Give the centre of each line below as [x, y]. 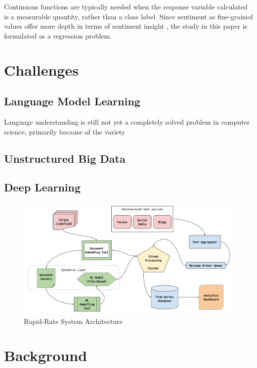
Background [46, 355]
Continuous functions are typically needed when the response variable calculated [126, 6]
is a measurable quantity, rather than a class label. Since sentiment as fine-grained [128, 16]
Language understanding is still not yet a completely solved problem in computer [127, 121]
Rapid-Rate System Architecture [73, 321]
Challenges [41, 69]
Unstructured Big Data [65, 158]
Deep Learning [43, 187]
